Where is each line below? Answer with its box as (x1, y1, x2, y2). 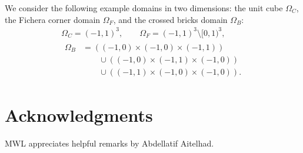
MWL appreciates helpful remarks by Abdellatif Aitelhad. (5, 137, 214, 149)
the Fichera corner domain (5, 13, 101, 25)
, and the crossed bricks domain (113, 13, 228, 25)
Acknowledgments (5, 103, 153, 127)
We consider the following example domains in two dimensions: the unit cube (5, 2, 283, 14)
